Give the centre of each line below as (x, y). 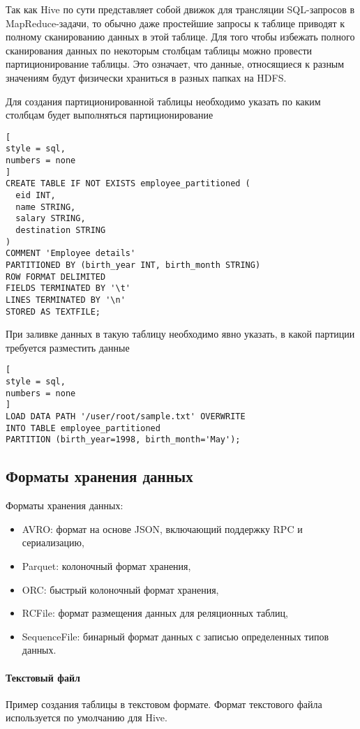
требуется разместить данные (68, 347)
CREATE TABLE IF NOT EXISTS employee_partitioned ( (128, 184)
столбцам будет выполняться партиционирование (110, 115)
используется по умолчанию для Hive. (87, 717)
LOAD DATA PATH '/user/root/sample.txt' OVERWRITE (126, 417)
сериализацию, (53, 542)
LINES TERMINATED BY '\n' (66, 300)
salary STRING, (51, 219)
